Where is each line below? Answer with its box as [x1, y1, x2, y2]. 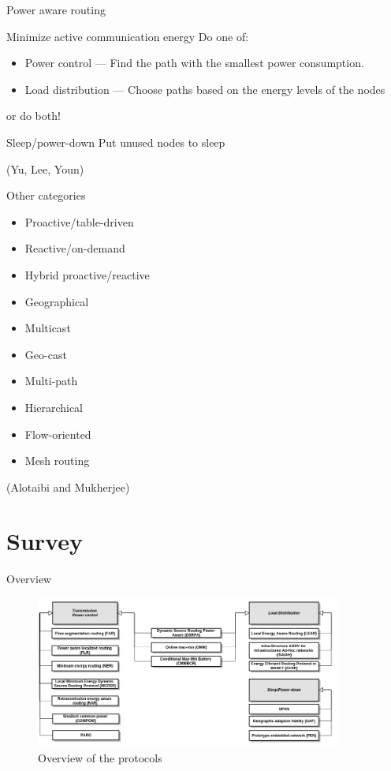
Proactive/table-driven [24, 213, 134, 230]
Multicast [24, 320, 71, 336]
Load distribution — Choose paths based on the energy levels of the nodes [24, 80, 385, 97]
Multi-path [24, 372, 78, 389]
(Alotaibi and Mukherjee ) [6, 478, 130, 495]
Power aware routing [6, 2, 106, 17]
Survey [6, 525, 83, 557]
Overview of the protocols [38, 749, 162, 765]
